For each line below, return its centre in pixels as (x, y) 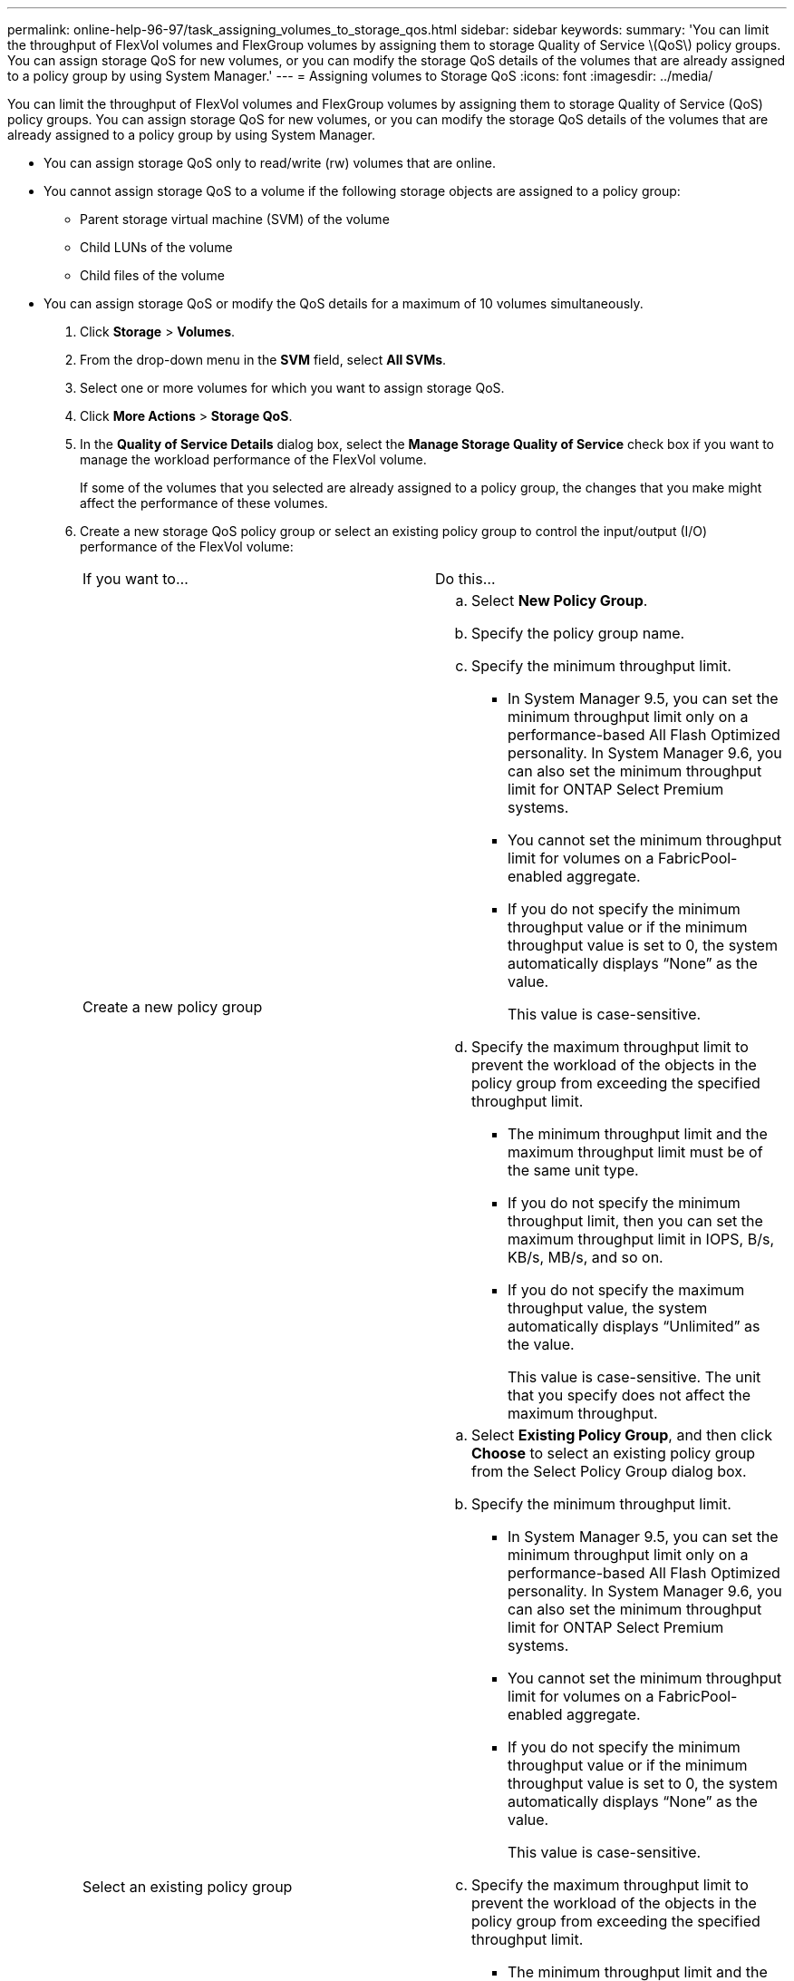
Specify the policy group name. (578, 633)
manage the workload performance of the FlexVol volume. (253, 459)
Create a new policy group (173, 1007)
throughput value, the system (608, 1308)
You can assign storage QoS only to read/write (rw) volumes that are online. (270, 163)
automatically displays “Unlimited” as (634, 1326)
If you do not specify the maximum (626, 1290)
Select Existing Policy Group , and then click (622, 1435)
